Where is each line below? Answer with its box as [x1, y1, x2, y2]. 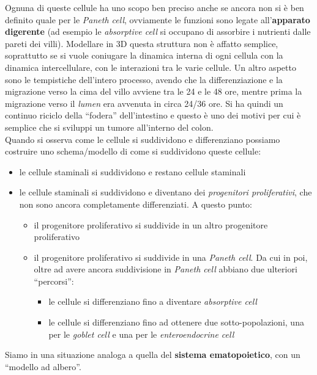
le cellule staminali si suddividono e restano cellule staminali [19, 165, 246, 178]
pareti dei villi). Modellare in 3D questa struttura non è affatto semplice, [5, 37, 278, 49]
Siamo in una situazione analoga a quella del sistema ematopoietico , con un [5, 348, 300, 361]
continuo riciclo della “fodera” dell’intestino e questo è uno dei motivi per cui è [5, 109, 301, 122]
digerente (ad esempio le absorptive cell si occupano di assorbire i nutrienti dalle [5, 25, 311, 38]
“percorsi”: [34, 274, 74, 287]
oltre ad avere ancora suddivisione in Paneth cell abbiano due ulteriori [34, 263, 297, 275]
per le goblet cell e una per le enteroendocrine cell [48, 327, 234, 340]
